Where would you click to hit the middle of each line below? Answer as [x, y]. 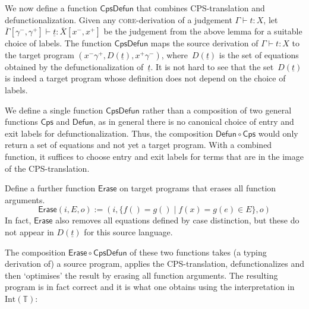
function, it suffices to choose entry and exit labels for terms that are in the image [154, 156]
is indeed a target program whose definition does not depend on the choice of [145, 78]
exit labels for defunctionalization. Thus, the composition [109, 133]
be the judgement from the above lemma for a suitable [203, 31]
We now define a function [51, 8]
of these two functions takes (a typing [198, 252]
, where [175, 54]
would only [278, 133]
